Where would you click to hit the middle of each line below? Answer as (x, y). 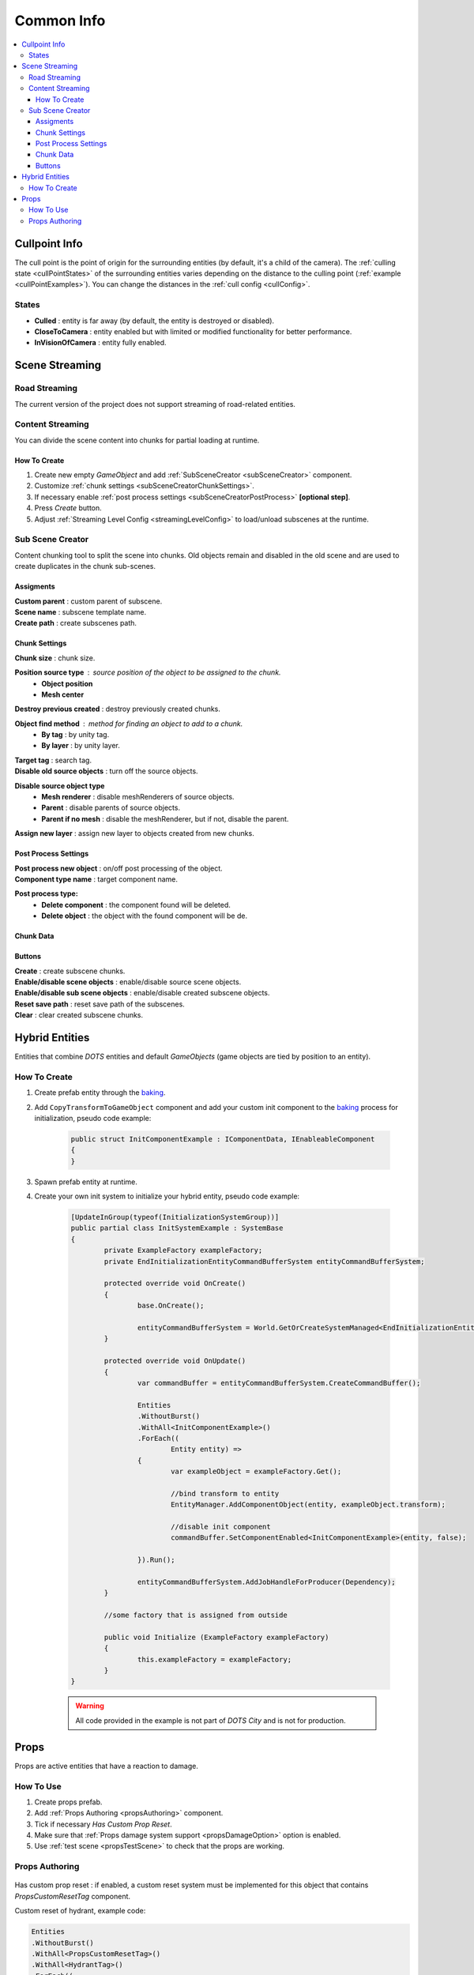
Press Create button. (68, 508)
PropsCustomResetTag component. (72, 1896)
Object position (67, 683)
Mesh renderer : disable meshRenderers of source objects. (138, 797)
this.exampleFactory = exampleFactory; (214, 1659)
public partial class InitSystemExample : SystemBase (177, 1228)
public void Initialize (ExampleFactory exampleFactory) (216, 1637)
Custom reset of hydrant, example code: (80, 1911)
